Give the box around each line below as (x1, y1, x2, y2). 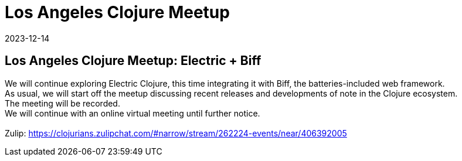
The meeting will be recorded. (5, 98, 120, 108)
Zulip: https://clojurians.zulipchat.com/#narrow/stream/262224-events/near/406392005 (5, 128, 347, 138)
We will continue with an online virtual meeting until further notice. (5, 108, 260, 118)
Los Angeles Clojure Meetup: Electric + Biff (5, 53, 261, 68)
